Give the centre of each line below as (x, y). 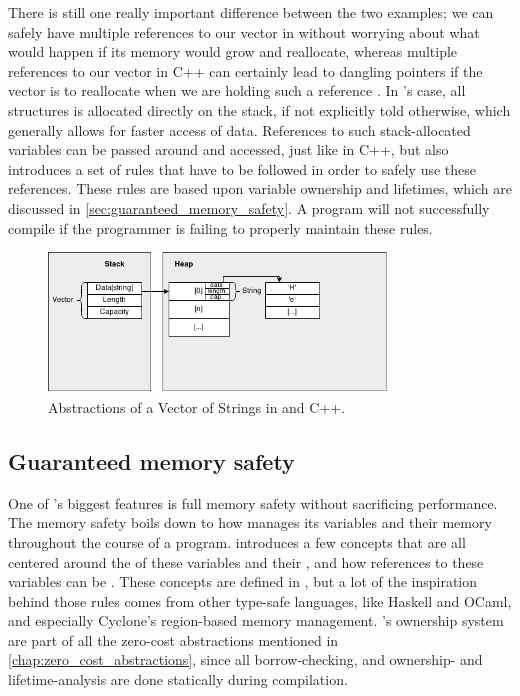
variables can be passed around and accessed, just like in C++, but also (228, 149)
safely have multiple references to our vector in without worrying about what (244, 31)
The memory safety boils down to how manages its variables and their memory (250, 522)
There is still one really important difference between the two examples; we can (251, 12)
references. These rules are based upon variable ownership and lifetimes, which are (260, 188)
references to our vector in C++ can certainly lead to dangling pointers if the (245, 70)
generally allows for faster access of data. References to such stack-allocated (239, 129)
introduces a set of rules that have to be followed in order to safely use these (242, 168)
